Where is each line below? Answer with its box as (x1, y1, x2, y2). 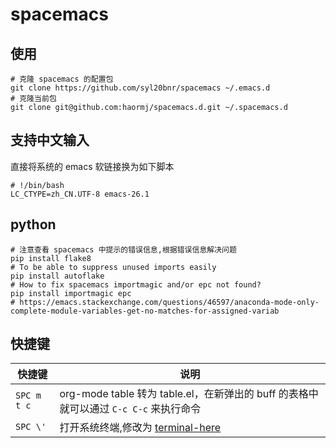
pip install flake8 (10, 253, 92, 263)
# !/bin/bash (10, 180, 65, 190)
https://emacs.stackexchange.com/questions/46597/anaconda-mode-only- (19, 297, 320, 307)
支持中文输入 (10, 132, 90, 149)
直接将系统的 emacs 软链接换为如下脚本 (10, 160, 175, 172)
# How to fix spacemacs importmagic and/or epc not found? (10, 279, 262, 290)
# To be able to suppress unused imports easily (10, 262, 217, 272)
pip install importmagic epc (10, 288, 132, 298)
